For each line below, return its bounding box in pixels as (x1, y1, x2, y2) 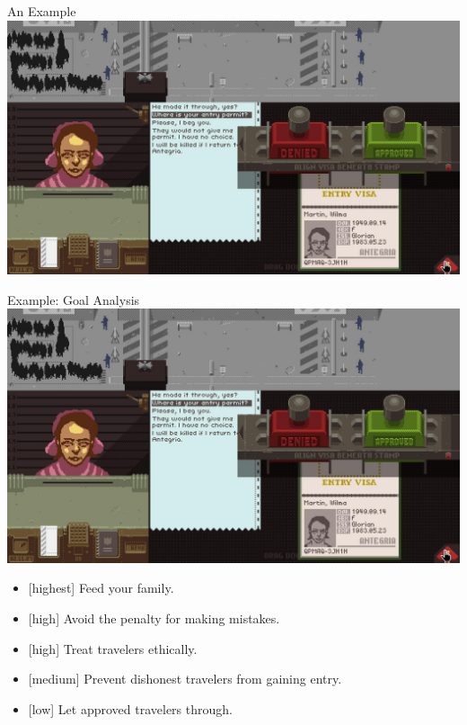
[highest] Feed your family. (28, 578, 174, 597)
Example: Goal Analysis (7, 290, 140, 309)
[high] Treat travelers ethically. (28, 639, 198, 658)
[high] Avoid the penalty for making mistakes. (28, 609, 280, 627)
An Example (7, 2, 76, 20)
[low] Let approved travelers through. (28, 699, 233, 718)
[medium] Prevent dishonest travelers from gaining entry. (28, 669, 342, 688)
